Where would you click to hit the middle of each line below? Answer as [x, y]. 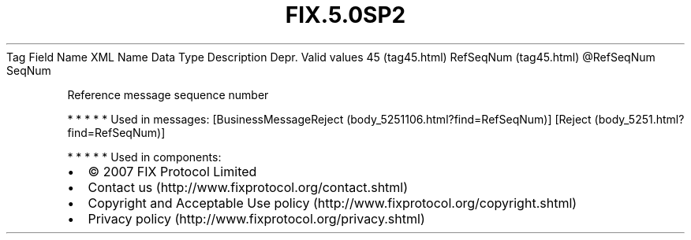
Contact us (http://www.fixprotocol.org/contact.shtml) [248, 187]
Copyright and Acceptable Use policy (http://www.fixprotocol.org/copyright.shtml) [332, 203]
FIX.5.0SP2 [345, 15]
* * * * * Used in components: [144, 157]
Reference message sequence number [168, 94]
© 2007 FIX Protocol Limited [172, 171]
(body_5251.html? [639, 119]
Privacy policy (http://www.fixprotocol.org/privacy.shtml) [256, 218]
